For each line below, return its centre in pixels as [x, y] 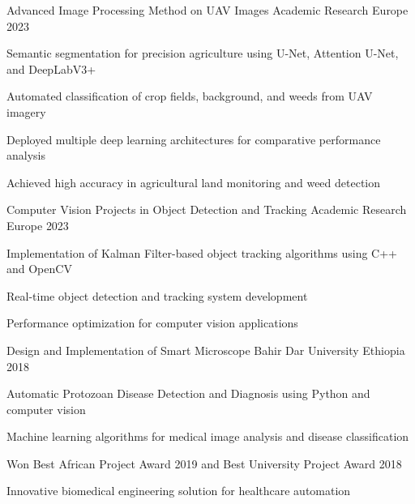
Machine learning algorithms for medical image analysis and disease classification [208, 436]
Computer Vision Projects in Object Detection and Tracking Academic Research [207, 209]
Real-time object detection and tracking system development [157, 295]
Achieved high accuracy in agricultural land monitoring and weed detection [194, 182]
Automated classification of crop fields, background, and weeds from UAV [190, 96]
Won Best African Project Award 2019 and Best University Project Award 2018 [204, 463]
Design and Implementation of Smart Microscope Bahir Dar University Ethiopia [206, 350]
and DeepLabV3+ [51, 68]
